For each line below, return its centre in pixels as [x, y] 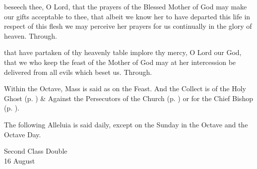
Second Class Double [36, 151]
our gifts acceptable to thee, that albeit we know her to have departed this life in [127, 16]
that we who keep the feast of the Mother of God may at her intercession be [120, 62]
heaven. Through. [31, 35]
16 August [20, 160]
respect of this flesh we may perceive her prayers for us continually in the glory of [128, 26]
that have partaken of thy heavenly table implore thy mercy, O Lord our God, [123, 52]
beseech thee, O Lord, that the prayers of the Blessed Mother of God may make [126, 6]
